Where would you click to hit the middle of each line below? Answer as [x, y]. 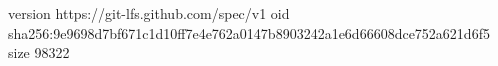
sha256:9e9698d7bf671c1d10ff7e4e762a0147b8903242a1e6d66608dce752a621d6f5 [249, 32]
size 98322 [39, 52]
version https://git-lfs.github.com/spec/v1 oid [149, 13]
